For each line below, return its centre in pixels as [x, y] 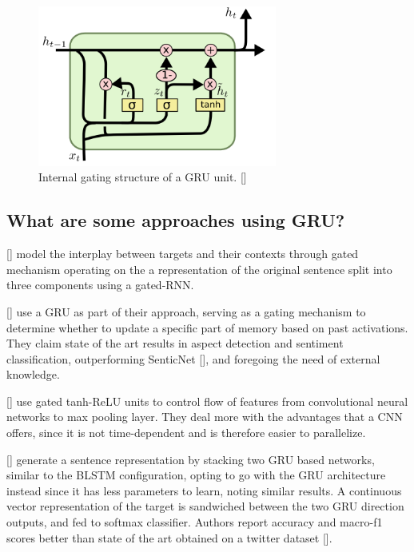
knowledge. [33, 374]
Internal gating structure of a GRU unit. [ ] [143, 177]
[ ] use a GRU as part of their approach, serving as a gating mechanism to [186, 311]
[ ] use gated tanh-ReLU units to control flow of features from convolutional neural [207, 401]
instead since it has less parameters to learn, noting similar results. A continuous [204, 490]
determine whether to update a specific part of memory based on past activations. [207, 327]
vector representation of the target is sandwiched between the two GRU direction [205, 506]
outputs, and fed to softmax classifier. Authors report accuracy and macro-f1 [195, 522]
